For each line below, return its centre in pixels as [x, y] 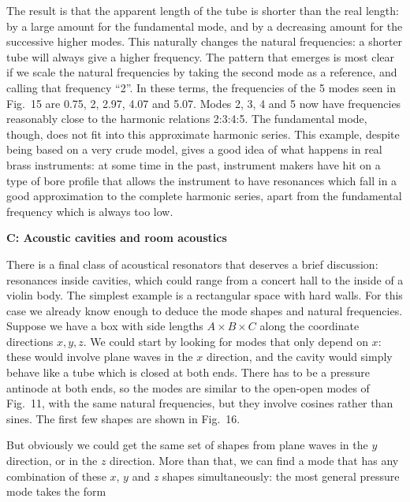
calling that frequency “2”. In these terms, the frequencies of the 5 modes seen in [201, 87]
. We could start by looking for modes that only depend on [225, 341]
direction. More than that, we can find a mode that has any [254, 461]
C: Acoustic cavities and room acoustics [117, 238]
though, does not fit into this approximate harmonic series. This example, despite [203, 134]
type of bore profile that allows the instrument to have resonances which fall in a [202, 180]
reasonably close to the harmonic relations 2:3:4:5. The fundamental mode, [187, 119]
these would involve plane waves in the [100, 357]
